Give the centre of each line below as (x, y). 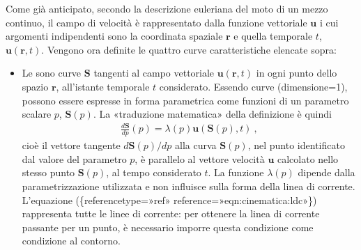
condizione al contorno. (71, 241)
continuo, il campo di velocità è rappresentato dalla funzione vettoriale (156, 22)
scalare (37, 114)
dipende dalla (327, 172)
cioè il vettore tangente (71, 145)
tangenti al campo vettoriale (154, 73)
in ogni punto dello (297, 73)
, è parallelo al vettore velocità (200, 158)
